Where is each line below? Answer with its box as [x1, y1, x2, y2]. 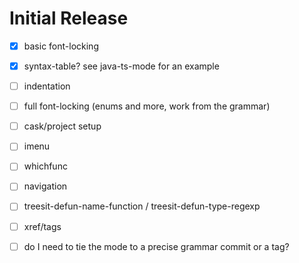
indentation [23, 80, 71, 92]
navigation [23, 180, 68, 192]
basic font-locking [23, 40, 99, 52]
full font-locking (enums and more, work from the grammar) [23, 100, 271, 112]
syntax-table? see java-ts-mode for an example [23, 60, 220, 72]
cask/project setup [23, 120, 102, 132]
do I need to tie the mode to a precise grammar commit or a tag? [23, 240, 290, 252]
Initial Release [9, 7, 129, 30]
